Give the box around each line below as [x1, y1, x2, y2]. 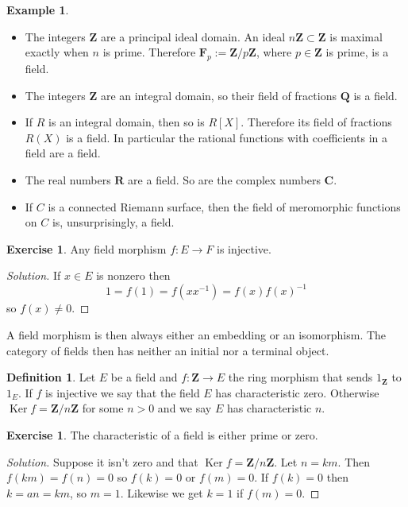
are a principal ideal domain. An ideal [100, 28, 286, 45]
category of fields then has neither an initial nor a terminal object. [6, 342, 329, 358]
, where [256, 44, 292, 60]
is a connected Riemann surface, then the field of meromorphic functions [48, 198, 401, 215]
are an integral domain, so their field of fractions [100, 87, 337, 103]
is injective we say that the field [45, 384, 200, 401]
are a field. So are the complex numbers [128, 171, 321, 188]
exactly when [25, 44, 89, 60]
